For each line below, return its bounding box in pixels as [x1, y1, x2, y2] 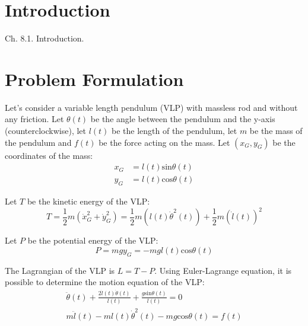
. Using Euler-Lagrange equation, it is [154, 264, 292, 276]
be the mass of [249, 124, 303, 137]
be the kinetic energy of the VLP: [27, 195, 150, 207]
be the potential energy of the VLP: [27, 234, 158, 247]
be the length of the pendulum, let [112, 124, 237, 137]
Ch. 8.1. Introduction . [5, 32, 84, 44]
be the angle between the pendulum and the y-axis [90, 113, 275, 125]
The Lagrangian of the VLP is [5, 264, 115, 276]
